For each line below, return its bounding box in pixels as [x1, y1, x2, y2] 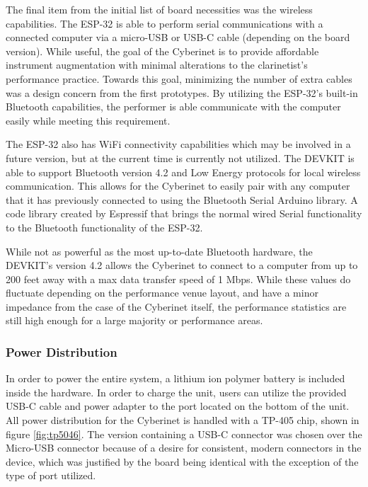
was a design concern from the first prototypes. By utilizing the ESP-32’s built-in [6, 85, 358, 100]
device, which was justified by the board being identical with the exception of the [6, 454, 359, 469]
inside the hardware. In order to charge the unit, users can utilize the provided [6, 384, 347, 399]
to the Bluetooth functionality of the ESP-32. [6, 219, 203, 234]
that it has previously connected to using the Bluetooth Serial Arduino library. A [6, 192, 358, 207]
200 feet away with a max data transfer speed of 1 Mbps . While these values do [6, 271, 351, 286]
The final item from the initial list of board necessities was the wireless [6, 2, 313, 16]
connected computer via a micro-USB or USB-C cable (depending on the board [6, 30, 350, 45]
